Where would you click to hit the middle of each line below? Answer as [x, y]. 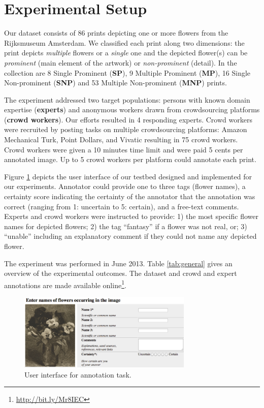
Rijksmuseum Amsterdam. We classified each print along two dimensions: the [124, 42]
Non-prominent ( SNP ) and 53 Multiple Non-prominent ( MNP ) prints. [115, 83]
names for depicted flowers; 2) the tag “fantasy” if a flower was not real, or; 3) [126, 226]
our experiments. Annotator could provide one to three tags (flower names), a [125, 186]
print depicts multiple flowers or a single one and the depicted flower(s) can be [126, 53]
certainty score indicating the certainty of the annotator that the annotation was [130, 196]
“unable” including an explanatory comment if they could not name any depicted [130, 236]
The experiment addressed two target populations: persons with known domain [127, 99]
